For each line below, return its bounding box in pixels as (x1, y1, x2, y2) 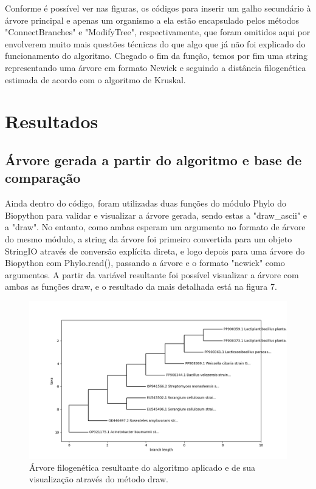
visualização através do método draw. (29, 473, 168, 485)
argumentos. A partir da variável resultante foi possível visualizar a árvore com (5, 268, 299, 281)
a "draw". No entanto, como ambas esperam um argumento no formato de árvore (5, 221, 306, 233)
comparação (5, 168, 81, 187)
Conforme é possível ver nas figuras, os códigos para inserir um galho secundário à (5, 2, 311, 14)
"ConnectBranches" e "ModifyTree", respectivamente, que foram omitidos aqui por (5, 26, 311, 38)
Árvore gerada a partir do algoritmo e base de (5, 150, 302, 169)
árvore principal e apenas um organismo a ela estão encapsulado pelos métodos (5, 13, 299, 26)
